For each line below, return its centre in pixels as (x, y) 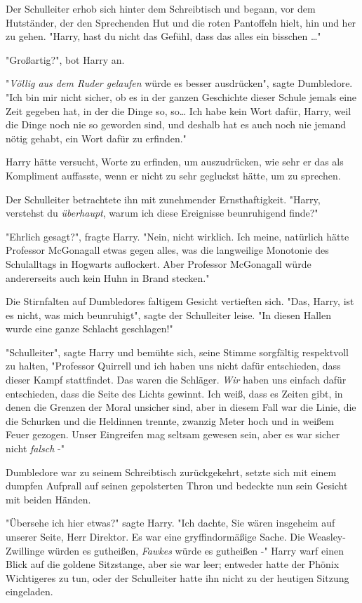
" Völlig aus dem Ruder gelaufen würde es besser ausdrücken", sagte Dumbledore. (179, 83)
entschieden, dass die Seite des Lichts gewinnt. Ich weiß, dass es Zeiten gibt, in (174, 393)
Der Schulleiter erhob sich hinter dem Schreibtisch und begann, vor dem (161, 8)
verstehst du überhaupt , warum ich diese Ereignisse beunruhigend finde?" (162, 213)
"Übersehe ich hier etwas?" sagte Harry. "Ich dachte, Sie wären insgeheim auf (170, 523)
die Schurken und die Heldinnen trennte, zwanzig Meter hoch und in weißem (170, 420)
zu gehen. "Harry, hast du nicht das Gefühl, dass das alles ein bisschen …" (163, 36)
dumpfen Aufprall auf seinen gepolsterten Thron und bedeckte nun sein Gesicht (177, 486)
